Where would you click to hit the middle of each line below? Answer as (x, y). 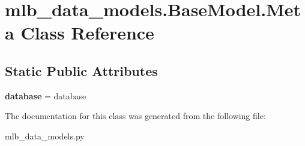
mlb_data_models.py (45, 136)
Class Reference (87, 33)
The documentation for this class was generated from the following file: (135, 116)
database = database (46, 95)
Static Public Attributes (81, 70)
